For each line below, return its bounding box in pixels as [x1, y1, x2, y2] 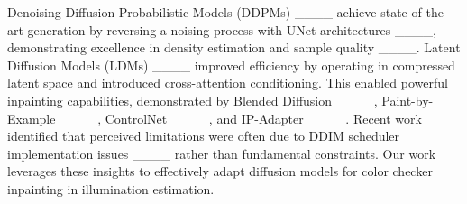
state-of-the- [380, 3, 448, 21]
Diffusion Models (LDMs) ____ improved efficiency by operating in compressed [7, 55, 455, 74]
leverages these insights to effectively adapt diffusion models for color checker [7, 162, 433, 181]
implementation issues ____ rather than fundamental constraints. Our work [7, 144, 436, 162]
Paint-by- [381, 90, 434, 109]
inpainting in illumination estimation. [7, 179, 215, 198]
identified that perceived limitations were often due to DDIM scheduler [7, 126, 400, 145]
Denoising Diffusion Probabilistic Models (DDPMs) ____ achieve [7, 3, 377, 21]
